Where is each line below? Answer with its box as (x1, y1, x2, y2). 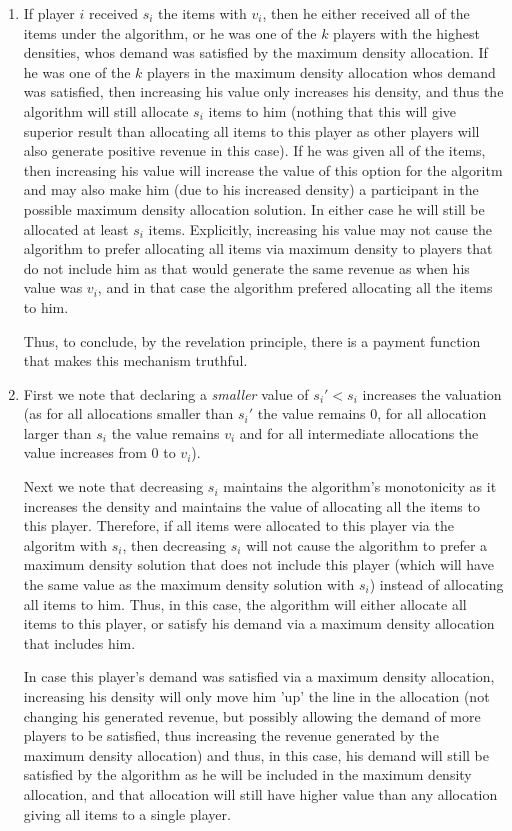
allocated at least (23, 218, 129, 239)
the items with (158, 3, 247, 23)
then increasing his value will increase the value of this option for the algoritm (23, 159, 503, 180)
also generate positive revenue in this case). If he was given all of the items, (23, 140, 486, 161)
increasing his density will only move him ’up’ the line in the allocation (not (23, 686, 490, 706)
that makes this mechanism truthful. (23, 350, 248, 371)
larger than (23, 422, 92, 443)
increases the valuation (362, 383, 502, 404)
